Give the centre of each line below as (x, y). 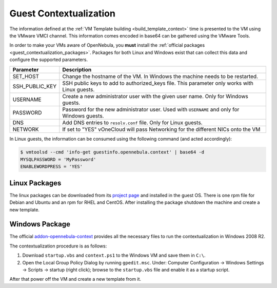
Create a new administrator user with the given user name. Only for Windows (155, 96)
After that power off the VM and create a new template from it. (75, 279)
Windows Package (40, 224)
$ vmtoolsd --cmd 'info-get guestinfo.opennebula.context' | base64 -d (112, 152)
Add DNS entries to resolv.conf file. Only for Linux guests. (132, 122)
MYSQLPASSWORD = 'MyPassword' (58, 159)
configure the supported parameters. (49, 60)
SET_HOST (26, 76)
